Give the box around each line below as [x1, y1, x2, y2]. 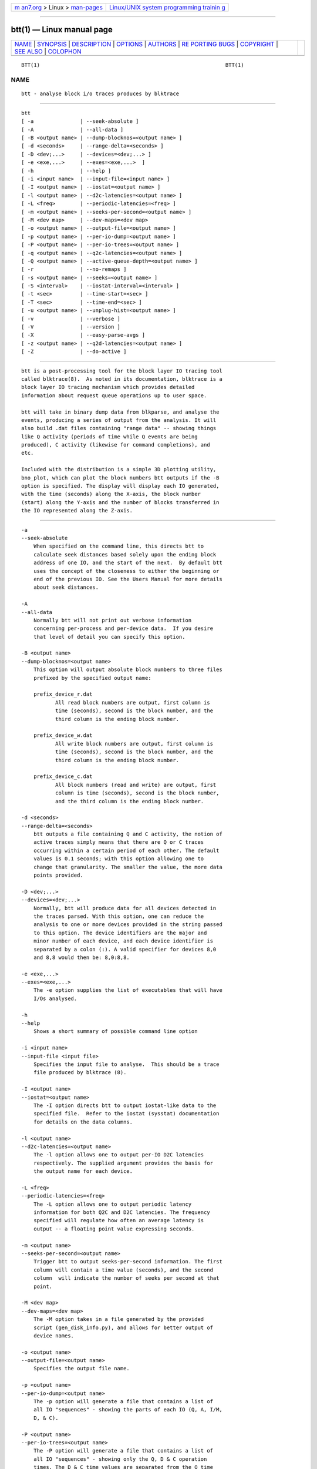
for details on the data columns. [33, 1118, 133, 1125]
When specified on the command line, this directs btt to [33, 543, 204, 549]
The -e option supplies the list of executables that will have [33, 987, 222, 994]
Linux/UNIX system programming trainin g [109, 4, 225, 11]
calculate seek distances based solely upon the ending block [33, 551, 217, 558]
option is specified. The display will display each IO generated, [21, 482, 220, 489]
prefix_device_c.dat [33, 773, 93, 780]
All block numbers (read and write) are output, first [55, 782, 217, 788]
